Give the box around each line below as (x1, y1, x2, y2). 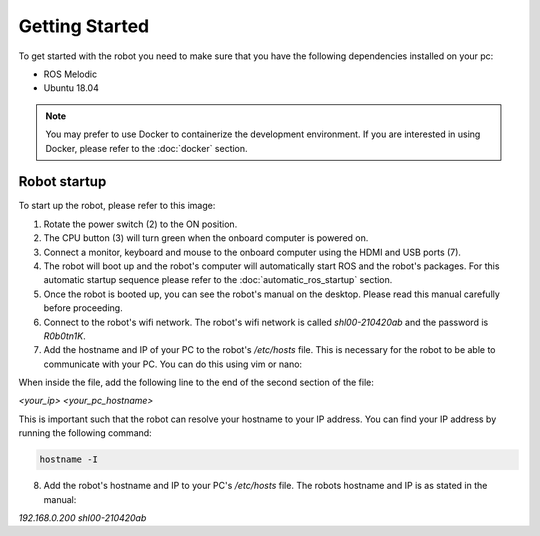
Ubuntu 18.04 (43, 82, 99, 94)
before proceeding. (43, 302, 124, 314)
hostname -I (39, 454, 99, 465)
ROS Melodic (43, 68, 98, 80)
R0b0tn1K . (43, 330, 86, 342)
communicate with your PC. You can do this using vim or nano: (43, 358, 303, 370)
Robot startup (18, 173, 107, 190)
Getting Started (18, 15, 150, 37)
